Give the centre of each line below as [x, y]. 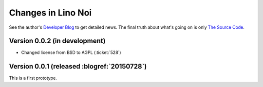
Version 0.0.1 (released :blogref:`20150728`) [78, 66]
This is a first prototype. [33, 78]
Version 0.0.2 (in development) [57, 41]
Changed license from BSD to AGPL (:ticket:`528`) [71, 52]
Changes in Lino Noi [50, 13]
